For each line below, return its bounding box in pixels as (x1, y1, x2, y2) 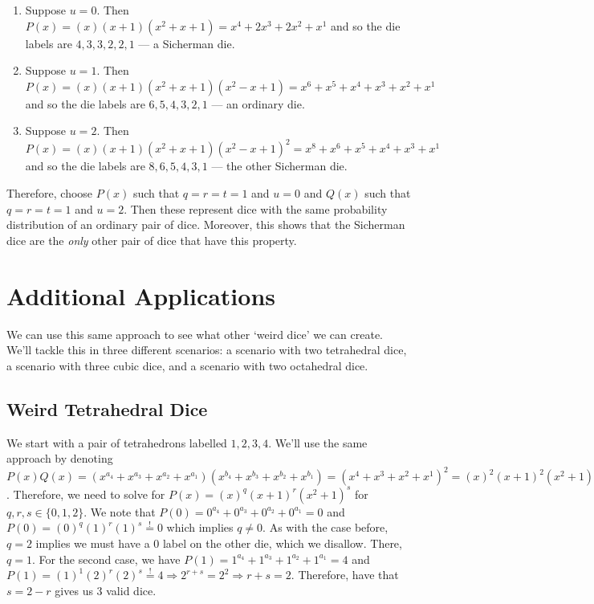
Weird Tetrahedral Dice (6, 396, 208, 421)
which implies (166, 519, 234, 536)
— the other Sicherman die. (211, 157, 348, 174)
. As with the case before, (262, 519, 389, 536)
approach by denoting (6, 450, 113, 467)
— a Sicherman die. (138, 35, 235, 51)
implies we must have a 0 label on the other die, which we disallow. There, (35, 534, 402, 551)
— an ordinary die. (211, 95, 305, 112)
